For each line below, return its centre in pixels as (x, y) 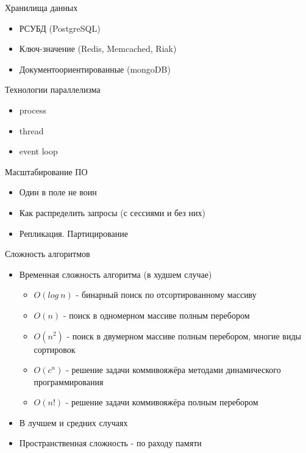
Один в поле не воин (58, 192)
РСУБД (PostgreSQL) (60, 28)
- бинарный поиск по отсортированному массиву (166, 295)
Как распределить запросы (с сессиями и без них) (112, 212)
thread (31, 130)
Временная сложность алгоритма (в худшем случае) (116, 274)
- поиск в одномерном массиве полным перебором (156, 315)
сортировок (55, 349)
